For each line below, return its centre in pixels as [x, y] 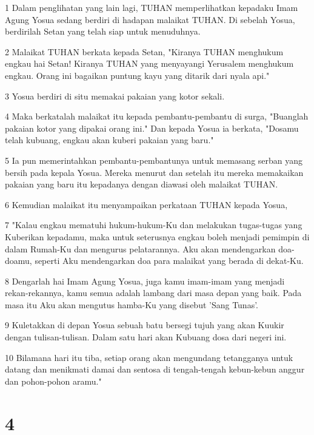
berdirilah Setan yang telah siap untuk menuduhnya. [103, 31]
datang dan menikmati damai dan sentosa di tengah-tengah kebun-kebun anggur [155, 369]
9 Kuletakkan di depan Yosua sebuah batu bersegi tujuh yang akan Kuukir [145, 325]
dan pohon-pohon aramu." [53, 381]
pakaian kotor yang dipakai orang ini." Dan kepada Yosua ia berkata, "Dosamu [152, 128]
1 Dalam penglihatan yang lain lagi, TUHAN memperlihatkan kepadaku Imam [152, 7]
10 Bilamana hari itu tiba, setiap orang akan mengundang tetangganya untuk [149, 357]
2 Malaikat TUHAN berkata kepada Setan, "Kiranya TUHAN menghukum [144, 51]
